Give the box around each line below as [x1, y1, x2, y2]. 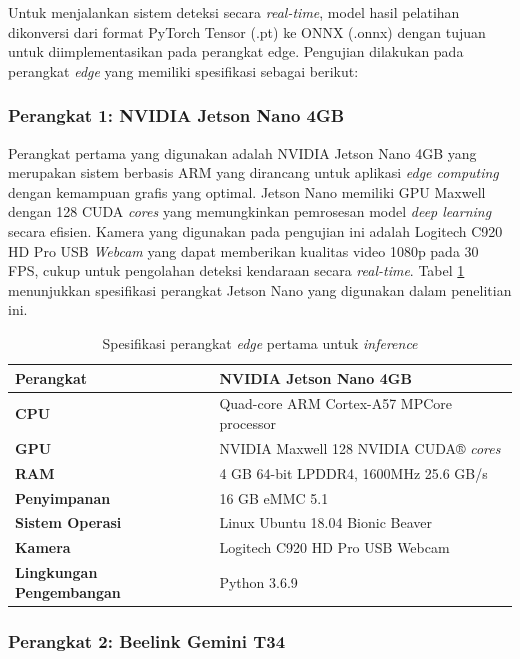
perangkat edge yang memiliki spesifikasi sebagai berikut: [8, 60, 359, 81]
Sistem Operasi [15, 512, 122, 533]
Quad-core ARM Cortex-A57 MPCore [219, 393, 453, 414]
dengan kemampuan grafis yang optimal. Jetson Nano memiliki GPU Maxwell [8, 181, 486, 202]
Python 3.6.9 [219, 571, 298, 592]
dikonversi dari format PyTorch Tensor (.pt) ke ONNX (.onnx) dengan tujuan [8, 21, 486, 42]
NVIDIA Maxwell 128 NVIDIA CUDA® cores [219, 437, 501, 458]
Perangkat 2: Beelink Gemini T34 [8, 628, 286, 653]
